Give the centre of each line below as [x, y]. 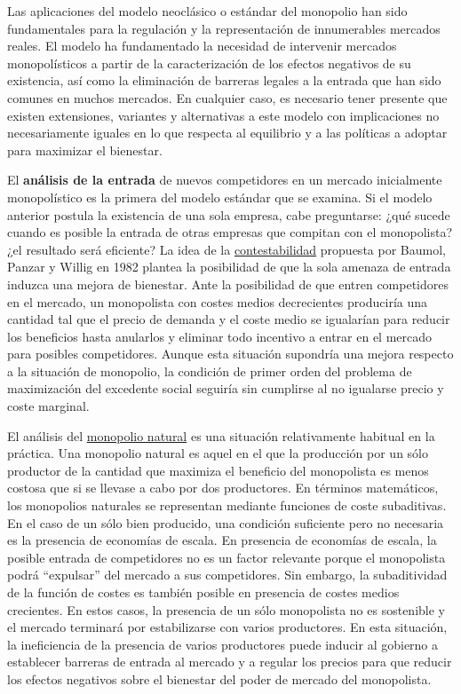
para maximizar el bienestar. [85, 150]
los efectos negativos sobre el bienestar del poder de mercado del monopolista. [219, 678]
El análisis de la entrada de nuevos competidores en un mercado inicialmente [225, 180]
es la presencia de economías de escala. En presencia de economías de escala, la [222, 540]
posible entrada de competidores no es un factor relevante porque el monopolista [227, 557]
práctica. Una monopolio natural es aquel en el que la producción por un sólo [218, 453]
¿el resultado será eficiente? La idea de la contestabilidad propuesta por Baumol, [227, 249]
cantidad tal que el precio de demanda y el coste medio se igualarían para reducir [229, 319]
